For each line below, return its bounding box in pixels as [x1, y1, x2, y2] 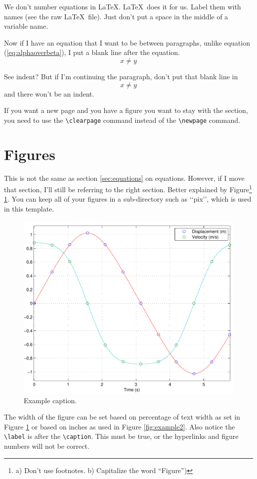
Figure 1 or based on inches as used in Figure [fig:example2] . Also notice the [4, 421, 235, 431]
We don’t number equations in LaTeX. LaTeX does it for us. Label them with [4, 1, 241, 11]
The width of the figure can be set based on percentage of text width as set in [4, 412, 240, 422]
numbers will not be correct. [4, 441, 89, 451]
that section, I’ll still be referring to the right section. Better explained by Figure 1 [4, 183, 252, 194]
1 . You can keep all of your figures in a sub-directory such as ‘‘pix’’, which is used [4, 194, 252, 204]
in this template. [4, 203, 54, 213]
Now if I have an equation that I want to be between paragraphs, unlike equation [4, 37, 250, 48]
